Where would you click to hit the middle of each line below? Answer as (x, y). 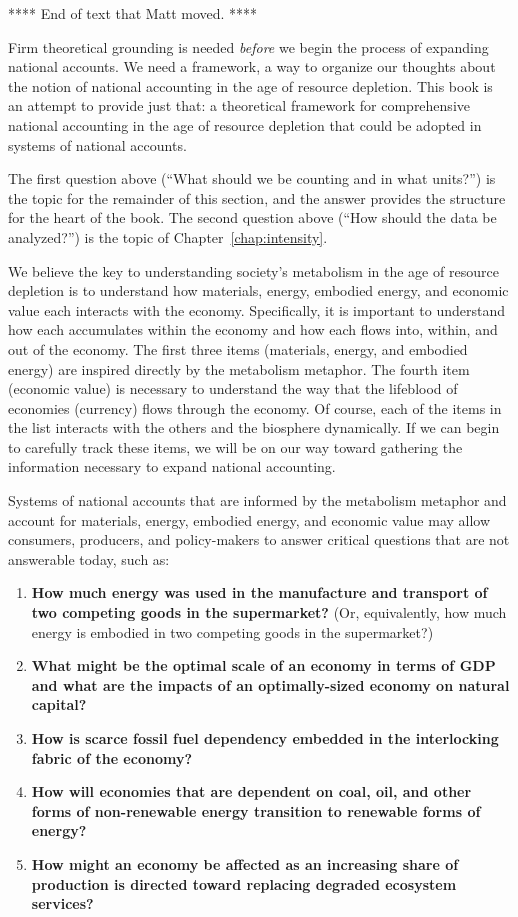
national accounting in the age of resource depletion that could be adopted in (245, 124)
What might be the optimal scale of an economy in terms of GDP (263, 665)
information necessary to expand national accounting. (172, 466)
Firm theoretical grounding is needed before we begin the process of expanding (248, 46)
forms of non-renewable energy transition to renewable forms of (256, 810)
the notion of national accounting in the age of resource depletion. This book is (250, 85)
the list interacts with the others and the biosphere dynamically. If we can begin (254, 427)
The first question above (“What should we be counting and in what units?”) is (252, 178)
